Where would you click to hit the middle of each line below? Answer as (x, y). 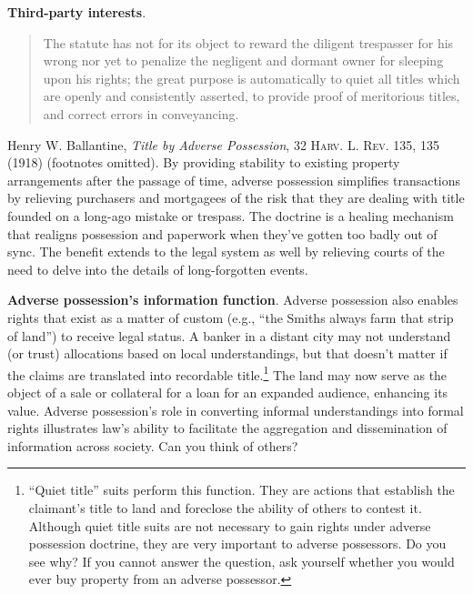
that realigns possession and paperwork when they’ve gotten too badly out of (222, 233)
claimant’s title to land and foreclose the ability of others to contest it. (225, 507)
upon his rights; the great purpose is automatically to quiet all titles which (252, 78)
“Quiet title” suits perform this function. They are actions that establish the (242, 490)
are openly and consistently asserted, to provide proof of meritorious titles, (252, 96)
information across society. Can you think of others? (153, 445)
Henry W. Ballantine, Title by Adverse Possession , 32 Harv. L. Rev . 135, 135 (223, 144)
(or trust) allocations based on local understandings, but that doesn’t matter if (227, 353)
